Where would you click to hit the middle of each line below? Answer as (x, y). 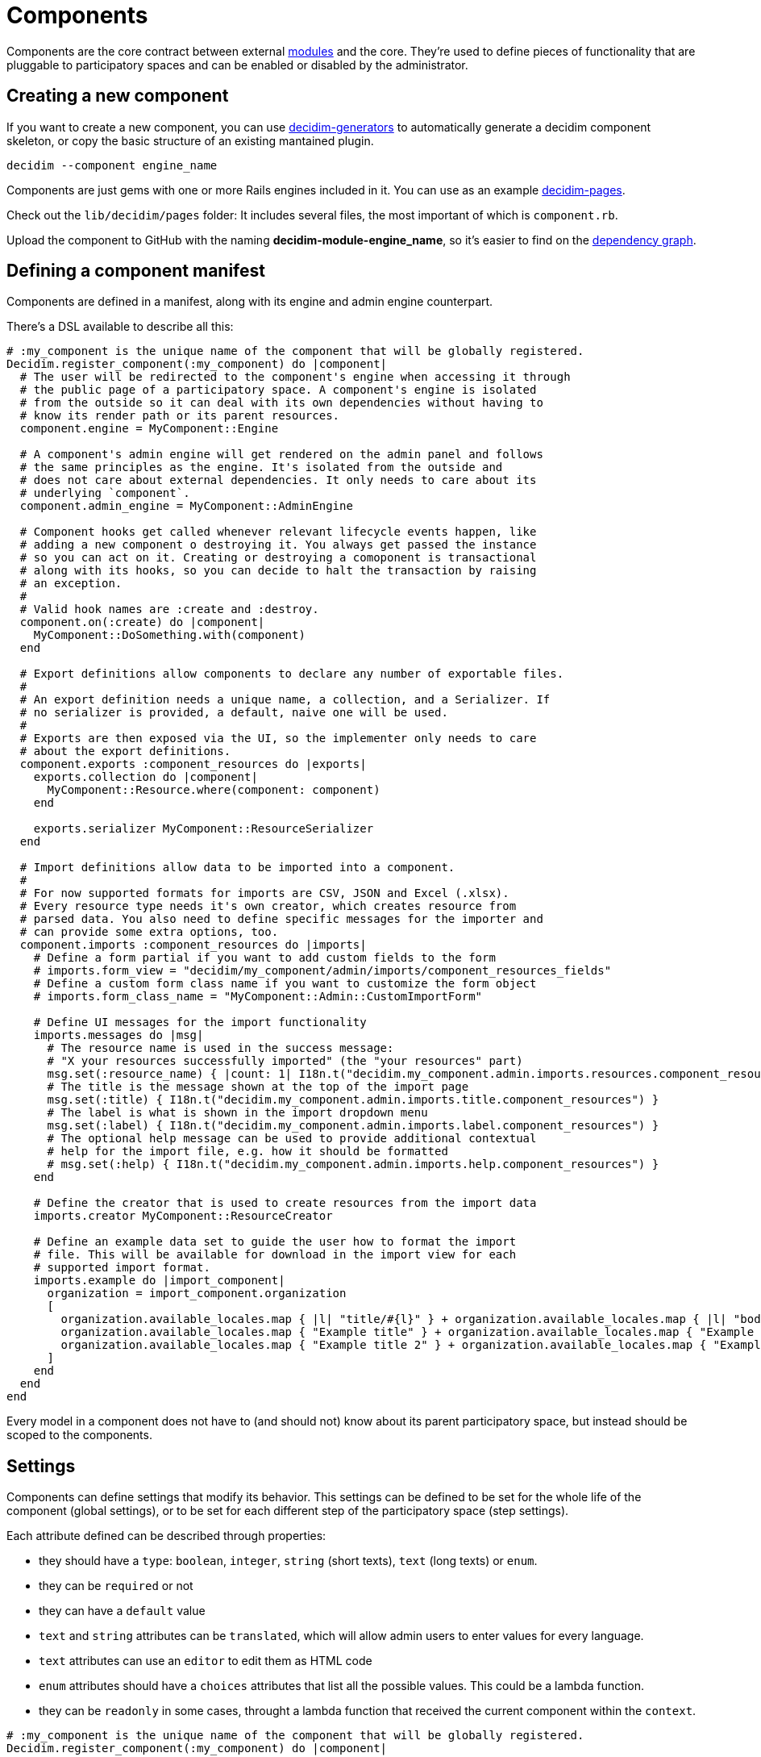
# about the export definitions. (125, 751)
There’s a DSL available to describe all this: (120, 327)
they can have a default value (122, 1611)
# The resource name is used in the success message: (220, 1048)
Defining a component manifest (136, 271)
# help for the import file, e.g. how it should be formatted (247, 1152)
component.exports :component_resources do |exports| (193, 764)
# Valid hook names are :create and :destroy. (169, 609)
